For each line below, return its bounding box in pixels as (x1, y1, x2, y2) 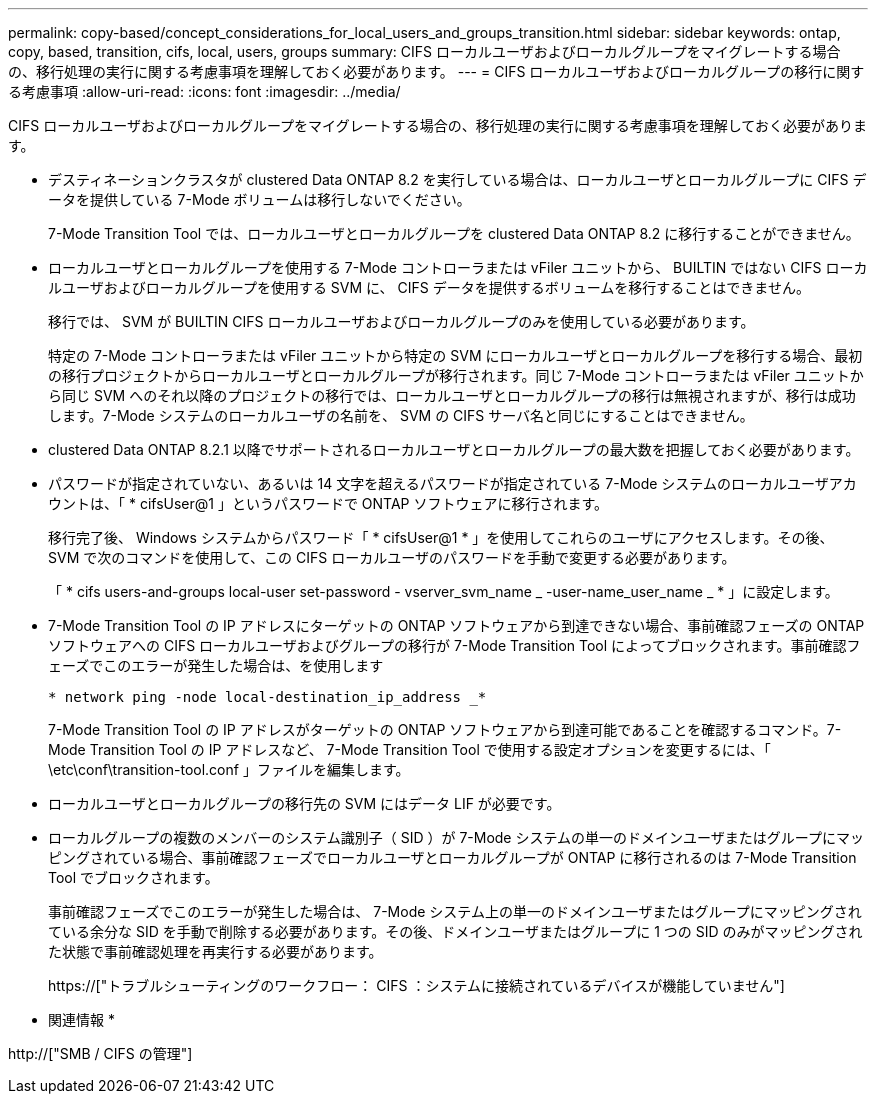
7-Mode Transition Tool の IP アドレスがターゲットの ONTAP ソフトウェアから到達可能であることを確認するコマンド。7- (48, 721, 842, 738)
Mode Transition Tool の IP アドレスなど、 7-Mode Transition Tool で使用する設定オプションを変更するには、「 (48, 741, 771, 758)
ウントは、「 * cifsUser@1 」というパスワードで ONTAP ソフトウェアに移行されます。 (48, 495, 609, 512)
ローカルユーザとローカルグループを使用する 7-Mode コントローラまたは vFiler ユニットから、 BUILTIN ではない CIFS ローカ (48, 259, 868, 276)
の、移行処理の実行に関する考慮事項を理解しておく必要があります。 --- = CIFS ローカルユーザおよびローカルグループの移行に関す (8, 63, 865, 80)
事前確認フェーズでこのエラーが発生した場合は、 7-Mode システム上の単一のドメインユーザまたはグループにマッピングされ (48, 903, 862, 920)
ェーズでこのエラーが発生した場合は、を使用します (48, 657, 384, 674)
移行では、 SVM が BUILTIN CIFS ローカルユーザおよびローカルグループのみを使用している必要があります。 (48, 313, 755, 330)
